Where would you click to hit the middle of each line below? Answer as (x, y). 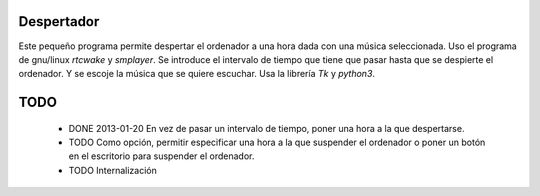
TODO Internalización (112, 170)
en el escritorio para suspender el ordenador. (161, 156)
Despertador (59, 21)
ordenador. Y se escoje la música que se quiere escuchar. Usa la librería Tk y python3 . (196, 74)
